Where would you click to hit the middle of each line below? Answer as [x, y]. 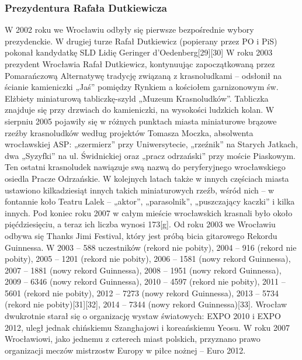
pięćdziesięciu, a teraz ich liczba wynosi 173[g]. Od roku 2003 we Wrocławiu [140, 224]
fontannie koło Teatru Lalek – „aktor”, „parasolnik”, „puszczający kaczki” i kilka [150, 201]
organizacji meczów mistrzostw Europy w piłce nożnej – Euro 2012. [125, 350]
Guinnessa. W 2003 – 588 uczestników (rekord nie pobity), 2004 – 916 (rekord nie [151, 247]
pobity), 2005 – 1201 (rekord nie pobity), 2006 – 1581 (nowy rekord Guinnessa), [148, 259]
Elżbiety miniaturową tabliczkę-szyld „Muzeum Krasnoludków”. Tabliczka [137, 98]
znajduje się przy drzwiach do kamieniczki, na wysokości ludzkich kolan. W [140, 110]
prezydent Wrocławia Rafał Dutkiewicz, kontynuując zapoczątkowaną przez [140, 64]
